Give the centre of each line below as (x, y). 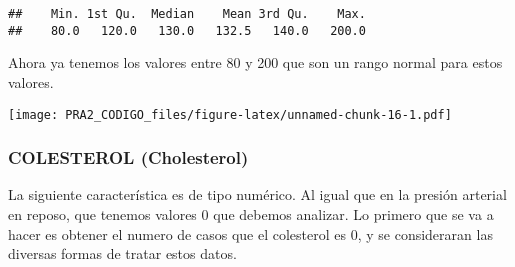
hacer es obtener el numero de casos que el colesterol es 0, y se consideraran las (250, 233)
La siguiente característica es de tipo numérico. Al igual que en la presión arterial (257, 194)
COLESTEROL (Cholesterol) (128, 157)
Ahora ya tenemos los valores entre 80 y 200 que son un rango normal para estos (255, 62)
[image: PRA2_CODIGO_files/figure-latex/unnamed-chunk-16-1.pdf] (230, 114)
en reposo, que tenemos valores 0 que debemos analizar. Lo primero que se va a (251, 213)
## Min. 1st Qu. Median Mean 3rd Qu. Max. (187, 14)
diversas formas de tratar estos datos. (122, 253)
